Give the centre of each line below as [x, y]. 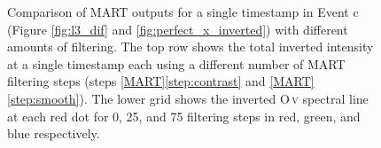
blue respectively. [54, 133]
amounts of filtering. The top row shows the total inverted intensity [190, 47]
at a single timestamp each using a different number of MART [176, 63]
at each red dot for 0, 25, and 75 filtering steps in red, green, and [184, 116]
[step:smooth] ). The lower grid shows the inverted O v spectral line [188, 98]
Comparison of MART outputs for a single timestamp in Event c [183, 12]
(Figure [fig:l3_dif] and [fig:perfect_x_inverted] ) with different [178, 29]
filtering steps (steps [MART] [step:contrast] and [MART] [161, 81]
